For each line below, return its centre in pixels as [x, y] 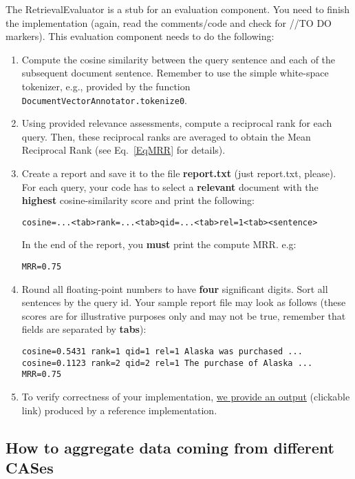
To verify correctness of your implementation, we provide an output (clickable [186, 397]
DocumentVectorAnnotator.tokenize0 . [104, 100]
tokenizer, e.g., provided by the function [106, 86]
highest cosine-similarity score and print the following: [138, 200]
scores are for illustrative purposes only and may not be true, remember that [184, 315]
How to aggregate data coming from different [170, 447]
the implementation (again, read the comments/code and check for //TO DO [169, 22]
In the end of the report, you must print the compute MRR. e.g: [159, 244]
